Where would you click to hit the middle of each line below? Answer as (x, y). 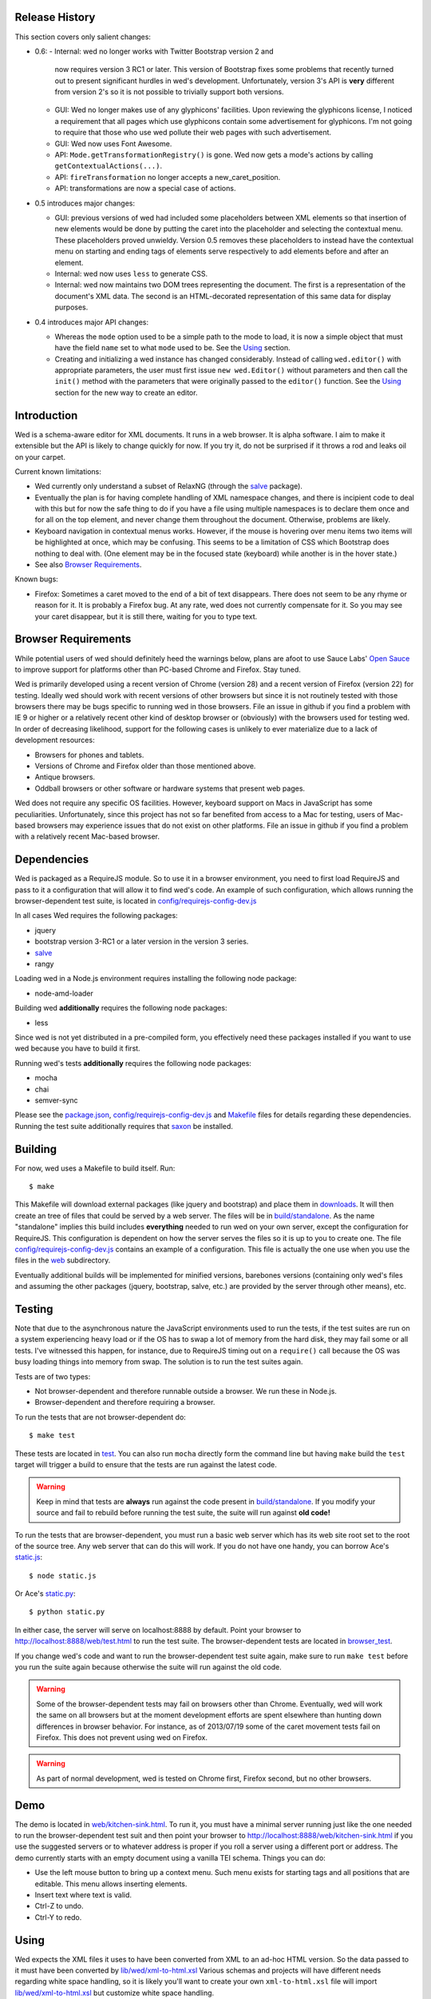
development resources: (55, 740)
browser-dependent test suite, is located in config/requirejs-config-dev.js (136, 901)
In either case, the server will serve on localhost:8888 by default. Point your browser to (158, 1630)
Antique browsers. (65, 777)
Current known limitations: (58, 471)
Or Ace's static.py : (45, 1594)
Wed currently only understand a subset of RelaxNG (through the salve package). (169, 486)
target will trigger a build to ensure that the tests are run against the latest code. (146, 1464)
